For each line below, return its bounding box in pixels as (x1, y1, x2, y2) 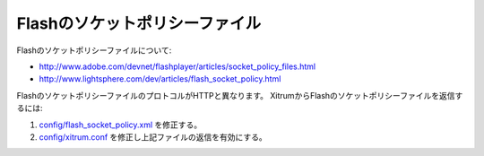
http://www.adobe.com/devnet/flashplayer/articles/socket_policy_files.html (39, 61, 316, 72)
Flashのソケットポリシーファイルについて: (16, 45, 172, 56)
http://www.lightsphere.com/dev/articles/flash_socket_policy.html (39, 74, 281, 84)
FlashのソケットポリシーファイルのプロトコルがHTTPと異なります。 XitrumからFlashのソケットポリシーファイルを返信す (16, 90, 463, 100)
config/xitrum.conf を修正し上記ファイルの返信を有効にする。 (39, 131, 268, 143)
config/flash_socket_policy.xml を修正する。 (39, 119, 203, 130)
